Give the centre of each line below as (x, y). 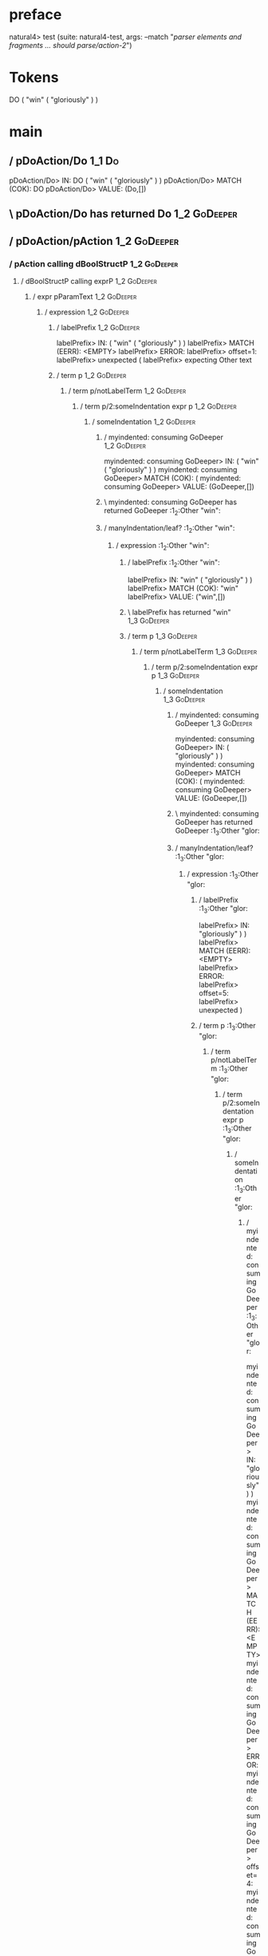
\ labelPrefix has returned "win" (179, 613)
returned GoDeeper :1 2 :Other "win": (163, 511)
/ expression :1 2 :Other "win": (163, 546)
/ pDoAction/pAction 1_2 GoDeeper (94, 241)
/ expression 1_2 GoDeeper (87, 312)
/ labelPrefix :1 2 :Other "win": (173, 564)
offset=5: (214, 993)
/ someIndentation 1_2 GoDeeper (144, 421)
